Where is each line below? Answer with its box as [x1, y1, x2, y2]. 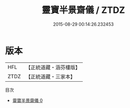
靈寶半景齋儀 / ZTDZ [41, 4, 126, 16]
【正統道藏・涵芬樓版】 [25, 64, 81, 71]
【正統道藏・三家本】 [25, 73, 76, 80]
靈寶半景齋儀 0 [12, 97, 43, 103]
